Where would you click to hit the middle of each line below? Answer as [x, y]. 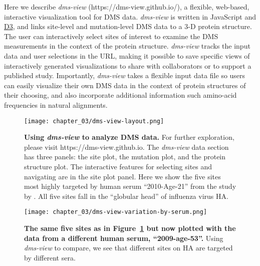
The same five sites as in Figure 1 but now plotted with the [130, 228]
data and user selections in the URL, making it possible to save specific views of [127, 55]
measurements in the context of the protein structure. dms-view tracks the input [127, 46]
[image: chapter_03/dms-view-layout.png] [94, 121]
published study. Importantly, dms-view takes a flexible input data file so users [125, 75]
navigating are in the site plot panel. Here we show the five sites [122, 176]
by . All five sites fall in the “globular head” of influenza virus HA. [126, 196]
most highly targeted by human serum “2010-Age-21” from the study [130, 186]
